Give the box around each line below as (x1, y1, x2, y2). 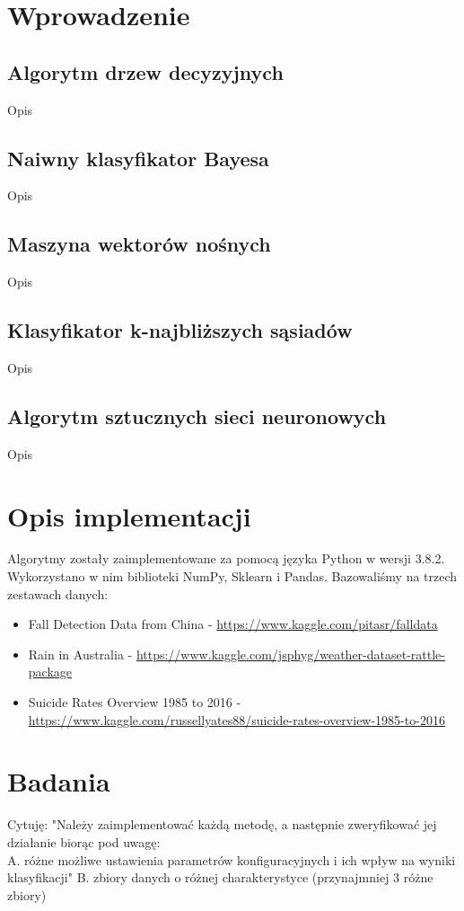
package (28, 662, 73, 681)
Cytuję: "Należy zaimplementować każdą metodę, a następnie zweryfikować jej (7, 815, 437, 834)
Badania (7, 763, 110, 800)
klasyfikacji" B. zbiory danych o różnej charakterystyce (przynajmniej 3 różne (7, 868, 433, 887)
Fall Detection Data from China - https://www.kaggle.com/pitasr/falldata (28, 615, 438, 633)
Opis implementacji (7, 497, 251, 534)
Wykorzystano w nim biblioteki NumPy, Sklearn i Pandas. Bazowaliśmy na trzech (7, 567, 458, 586)
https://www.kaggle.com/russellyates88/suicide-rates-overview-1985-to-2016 (28, 710, 445, 729)
